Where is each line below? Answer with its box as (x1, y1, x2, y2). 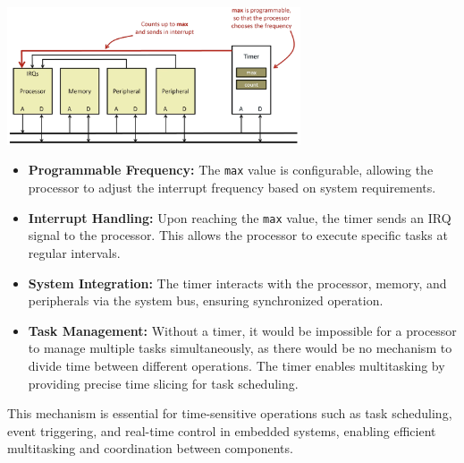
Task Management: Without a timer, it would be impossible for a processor (28, 321, 457, 339)
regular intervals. (28, 243, 121, 262)
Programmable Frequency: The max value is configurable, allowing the (28, 160, 434, 179)
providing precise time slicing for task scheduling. (28, 373, 299, 392)
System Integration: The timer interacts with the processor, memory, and (28, 273, 447, 292)
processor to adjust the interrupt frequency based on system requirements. (28, 178, 436, 197)
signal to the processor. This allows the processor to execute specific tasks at (28, 226, 448, 244)
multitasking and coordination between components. (7, 439, 293, 458)
